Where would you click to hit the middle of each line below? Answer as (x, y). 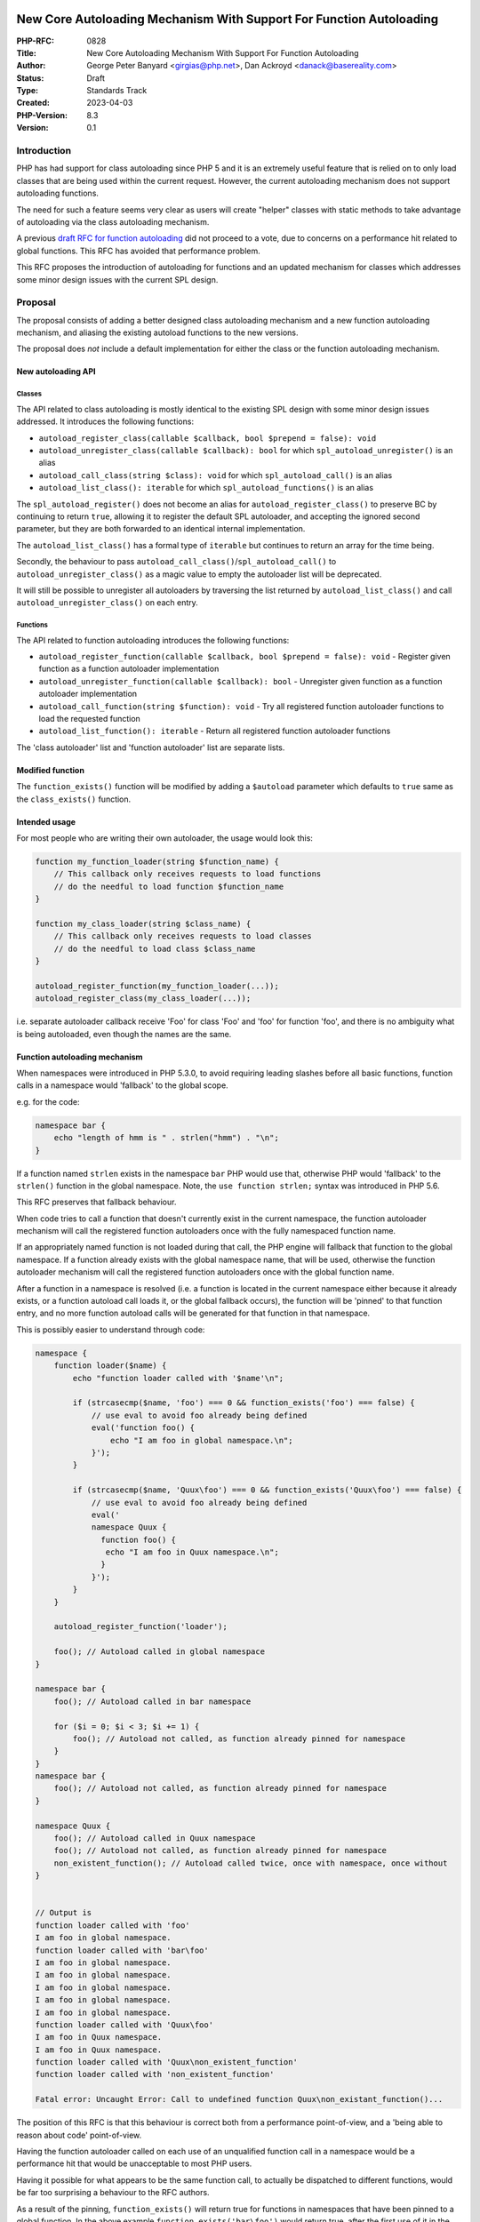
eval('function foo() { (143, 1428)
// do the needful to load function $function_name (169, 886)
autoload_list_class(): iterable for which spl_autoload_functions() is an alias (206, 488)
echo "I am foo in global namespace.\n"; (201, 1440)
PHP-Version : (42, 115)
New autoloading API (56, 372)
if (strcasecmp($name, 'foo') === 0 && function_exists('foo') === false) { (244, 1403)
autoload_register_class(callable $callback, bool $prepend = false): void (208, 438)
